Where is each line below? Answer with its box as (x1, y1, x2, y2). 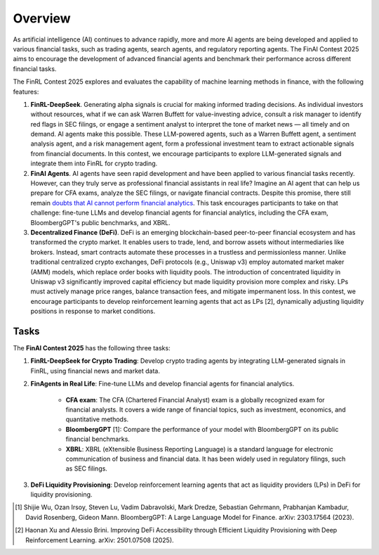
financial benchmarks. (65, 435, 130, 443)
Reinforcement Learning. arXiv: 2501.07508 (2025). (25, 535, 175, 544)
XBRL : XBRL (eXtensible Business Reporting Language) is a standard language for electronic (65, 445, 333, 453)
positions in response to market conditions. (30, 307, 156, 316)
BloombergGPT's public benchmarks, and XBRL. (30, 218, 171, 227)
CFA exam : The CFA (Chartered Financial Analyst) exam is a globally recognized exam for (65, 395, 326, 404)
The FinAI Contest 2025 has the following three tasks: (13, 344, 171, 352)
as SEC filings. (65, 464, 108, 473)
